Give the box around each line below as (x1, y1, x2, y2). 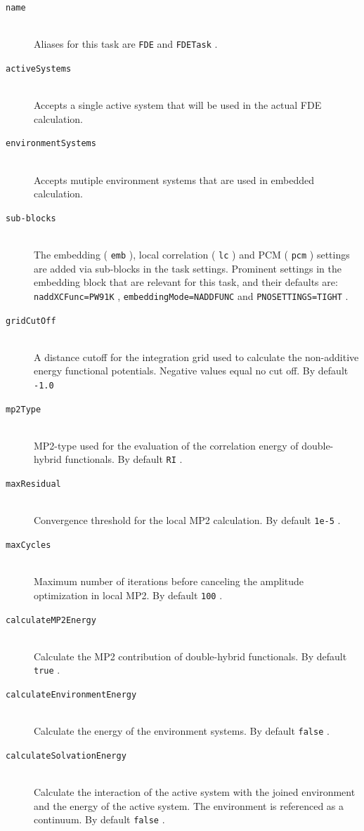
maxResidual (6, 479, 61, 490)
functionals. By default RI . (65, 452, 183, 466)
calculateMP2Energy (6, 615, 96, 625)
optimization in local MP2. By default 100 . (34, 587, 223, 602)
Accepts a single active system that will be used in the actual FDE (34, 98, 322, 112)
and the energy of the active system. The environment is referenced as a (34, 798, 344, 813)
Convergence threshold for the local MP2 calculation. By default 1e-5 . (34, 513, 341, 528)
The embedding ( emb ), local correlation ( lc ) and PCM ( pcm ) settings (34, 247, 350, 262)
